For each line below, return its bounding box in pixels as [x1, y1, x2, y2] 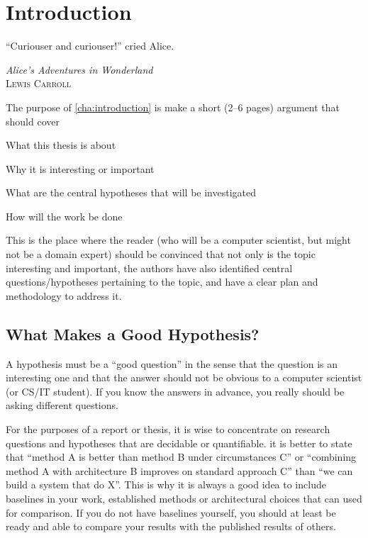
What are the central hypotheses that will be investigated [6, 185, 257, 200]
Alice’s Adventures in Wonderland [6, 62, 153, 77]
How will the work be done [6, 208, 123, 223]
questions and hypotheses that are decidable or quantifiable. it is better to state [6, 435, 352, 450]
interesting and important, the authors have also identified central [6, 260, 293, 275]
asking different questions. [6, 398, 118, 413]
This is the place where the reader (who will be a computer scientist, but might [6, 232, 351, 247]
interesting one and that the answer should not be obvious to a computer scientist [6, 370, 362, 385]
